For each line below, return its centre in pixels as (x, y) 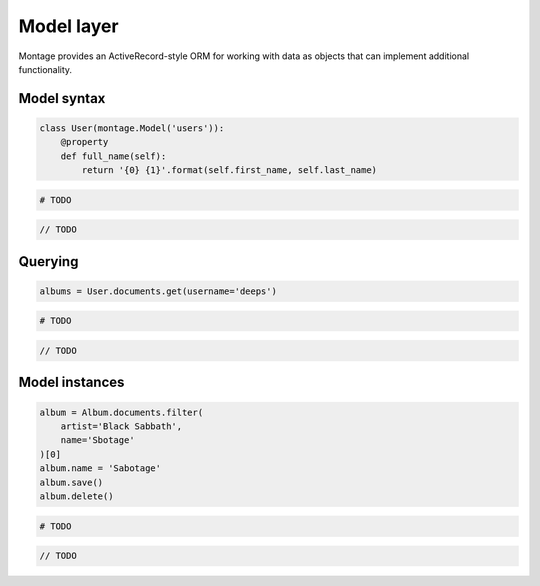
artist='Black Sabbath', (121, 426)
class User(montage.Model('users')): (132, 128)
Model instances (71, 382)
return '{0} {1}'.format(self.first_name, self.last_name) (229, 170)
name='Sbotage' (97, 440)
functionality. (45, 69)
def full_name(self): (113, 156)
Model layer (68, 26)
